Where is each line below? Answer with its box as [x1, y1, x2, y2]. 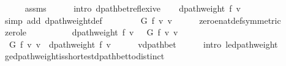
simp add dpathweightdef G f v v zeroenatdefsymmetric [4, 13, 281, 26]
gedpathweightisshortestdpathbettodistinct [4, 50, 165, 62]
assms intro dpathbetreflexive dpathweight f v [24, 2, 241, 14]
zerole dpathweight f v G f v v [4, 26, 178, 38]
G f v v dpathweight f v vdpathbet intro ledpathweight [9, 37, 278, 50]
